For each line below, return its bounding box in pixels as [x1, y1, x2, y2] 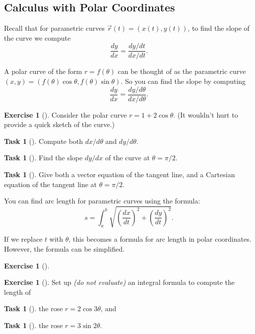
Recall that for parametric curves [4, 23, 105, 33]
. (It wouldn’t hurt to [173, 109, 238, 120]
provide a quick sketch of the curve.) [4, 119, 115, 130]
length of [4, 286, 31, 297]
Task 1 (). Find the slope [4, 152, 83, 163]
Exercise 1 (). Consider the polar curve [4, 109, 127, 120]
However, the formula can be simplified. [4, 244, 125, 254]
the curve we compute [4, 32, 71, 43]
